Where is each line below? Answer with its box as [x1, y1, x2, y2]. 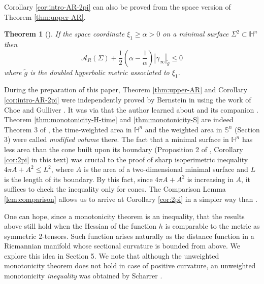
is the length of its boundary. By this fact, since [4, 173, 153, 184]
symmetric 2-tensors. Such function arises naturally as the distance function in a [4, 230, 254, 241]
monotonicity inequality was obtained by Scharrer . [4, 270, 162, 281]
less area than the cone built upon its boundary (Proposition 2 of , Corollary [4, 144, 243, 154]
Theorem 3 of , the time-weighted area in [4, 124, 132, 134]
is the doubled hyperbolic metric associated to [30, 66, 170, 77]
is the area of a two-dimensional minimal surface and [83, 164, 248, 174]
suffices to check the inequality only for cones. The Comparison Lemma [4, 184, 226, 194]
